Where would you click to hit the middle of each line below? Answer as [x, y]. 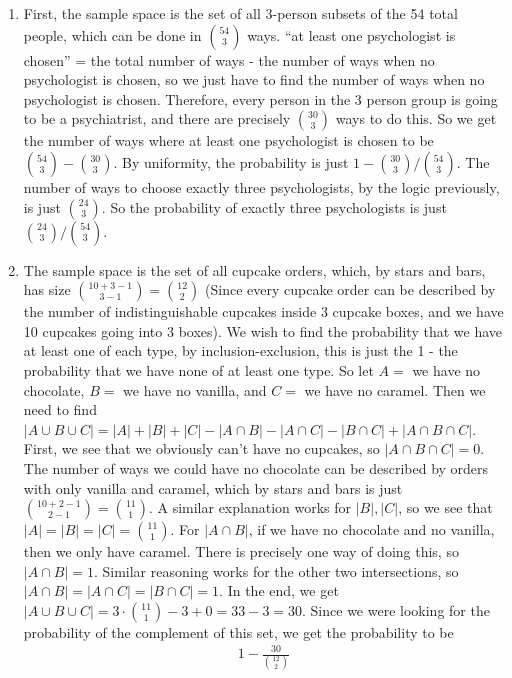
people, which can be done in [112, 34]
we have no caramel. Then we [395, 389]
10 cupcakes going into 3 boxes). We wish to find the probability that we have [263, 330]
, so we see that [445, 507]
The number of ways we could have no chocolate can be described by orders [256, 467]
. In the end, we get [279, 590]
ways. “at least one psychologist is [351, 34]
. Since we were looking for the [396, 609]
